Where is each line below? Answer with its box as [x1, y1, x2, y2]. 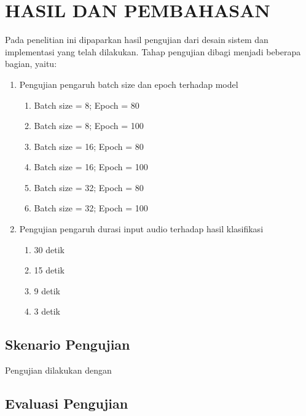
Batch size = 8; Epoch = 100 [34, 119, 144, 132]
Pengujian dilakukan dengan [5, 364, 112, 377]
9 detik [34, 284, 60, 297]
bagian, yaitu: [5, 57, 57, 70]
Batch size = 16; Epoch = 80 [34, 139, 144, 152]
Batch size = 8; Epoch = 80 [34, 98, 139, 111]
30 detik [34, 243, 65, 256]
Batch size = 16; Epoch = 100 [34, 160, 148, 173]
